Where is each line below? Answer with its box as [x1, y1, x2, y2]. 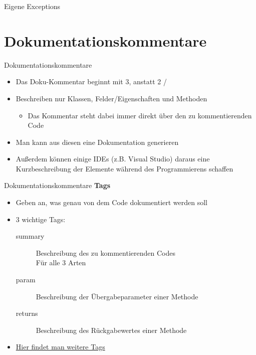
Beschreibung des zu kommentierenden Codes [36, 247, 175, 258]
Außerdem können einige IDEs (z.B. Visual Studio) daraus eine [16, 153, 210, 164]
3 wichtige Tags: [16, 214, 66, 224]
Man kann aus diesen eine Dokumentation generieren [16, 136, 179, 147]
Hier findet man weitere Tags [16, 341, 105, 352]
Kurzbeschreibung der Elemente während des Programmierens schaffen [16, 163, 233, 173]
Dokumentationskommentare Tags [4, 180, 111, 191]
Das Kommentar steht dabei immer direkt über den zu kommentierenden [28, 110, 252, 120]
